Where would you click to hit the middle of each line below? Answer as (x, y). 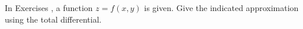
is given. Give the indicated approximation (221, 8)
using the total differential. (53, 19)
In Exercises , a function (49, 8)
